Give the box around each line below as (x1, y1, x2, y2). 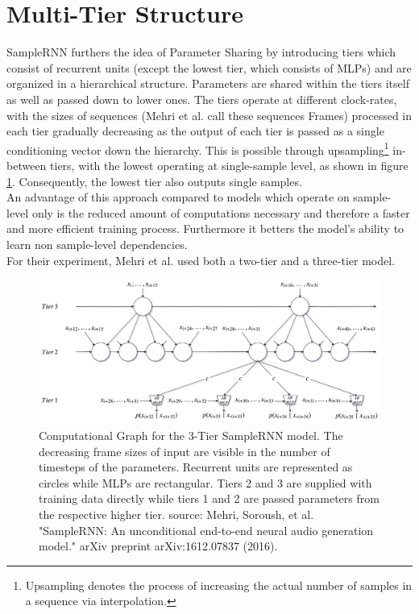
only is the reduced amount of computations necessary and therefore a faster (31, 204, 410, 221)
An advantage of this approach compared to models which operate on (6, 189, 350, 205)
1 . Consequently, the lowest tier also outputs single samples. (6, 172, 302, 189)
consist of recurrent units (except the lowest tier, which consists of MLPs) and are (6, 59, 412, 76)
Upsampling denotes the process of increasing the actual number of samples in (25, 576, 413, 593)
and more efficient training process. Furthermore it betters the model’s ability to (6, 220, 404, 237)
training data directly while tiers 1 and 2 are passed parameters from (39, 490, 380, 507)
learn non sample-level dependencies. (6, 235, 188, 252)
